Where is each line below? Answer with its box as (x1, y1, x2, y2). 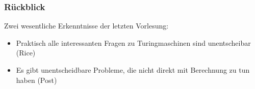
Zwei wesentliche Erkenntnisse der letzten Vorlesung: (4, 20, 169, 31)
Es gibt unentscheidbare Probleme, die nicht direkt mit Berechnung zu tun (16, 65, 250, 75)
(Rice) (16, 47, 36, 58)
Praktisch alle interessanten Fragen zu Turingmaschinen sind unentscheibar (16, 37, 251, 48)
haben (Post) (16, 74, 57, 85)
